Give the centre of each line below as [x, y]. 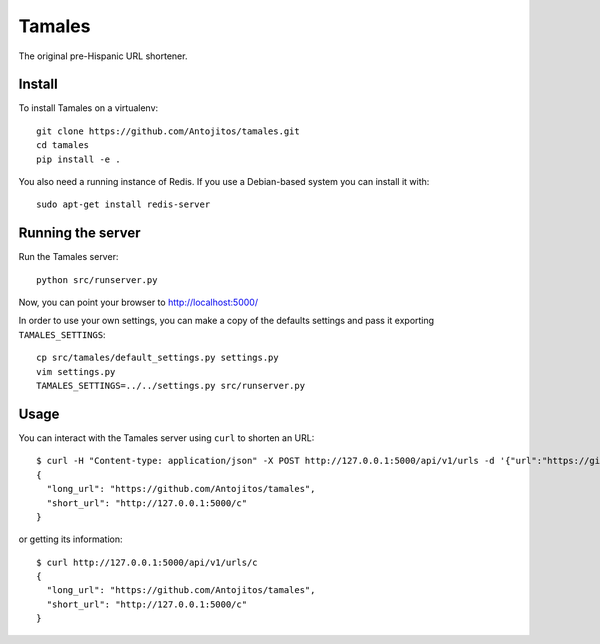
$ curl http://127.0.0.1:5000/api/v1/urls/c [147, 562]
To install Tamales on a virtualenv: [88, 108]
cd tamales [63, 145]
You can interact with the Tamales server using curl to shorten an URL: [166, 437]
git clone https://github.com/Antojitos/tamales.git [168, 131]
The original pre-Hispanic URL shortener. [103, 56]
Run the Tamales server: [68, 257]
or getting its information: [70, 539]
